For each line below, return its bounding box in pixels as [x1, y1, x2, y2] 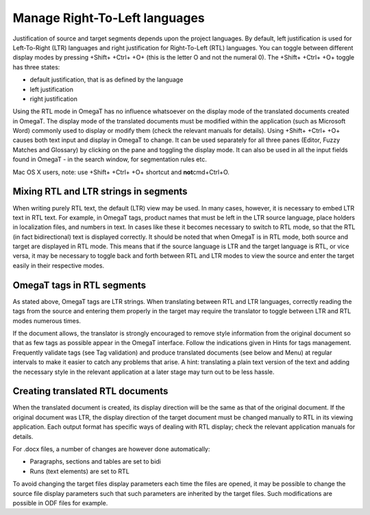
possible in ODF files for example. [12, 499, 108, 507]
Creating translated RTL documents [12, 385, 169, 397]
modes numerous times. [12, 316, 82, 325]
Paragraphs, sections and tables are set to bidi [29, 457, 161, 466]
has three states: [12, 62, 60, 71]
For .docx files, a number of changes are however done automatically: [12, 444, 210, 453]
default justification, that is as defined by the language [29, 75, 184, 84]
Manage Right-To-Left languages [12, 10, 205, 25]
